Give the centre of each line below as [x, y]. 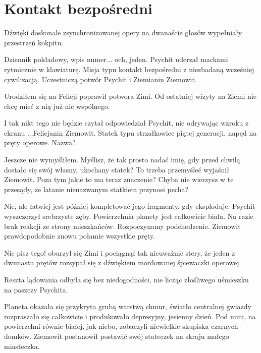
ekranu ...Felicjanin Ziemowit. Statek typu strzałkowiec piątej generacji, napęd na [130, 132]
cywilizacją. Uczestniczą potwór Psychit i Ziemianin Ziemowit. [100, 79]
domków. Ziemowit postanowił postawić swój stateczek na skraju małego [117, 336]
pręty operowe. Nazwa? [40, 142]
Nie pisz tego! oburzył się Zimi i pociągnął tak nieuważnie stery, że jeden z [120, 252]
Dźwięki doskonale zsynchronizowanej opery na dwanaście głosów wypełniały [123, 33]
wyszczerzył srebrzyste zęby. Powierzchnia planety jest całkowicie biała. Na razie [129, 216]
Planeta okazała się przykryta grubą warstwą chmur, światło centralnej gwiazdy [128, 306]
